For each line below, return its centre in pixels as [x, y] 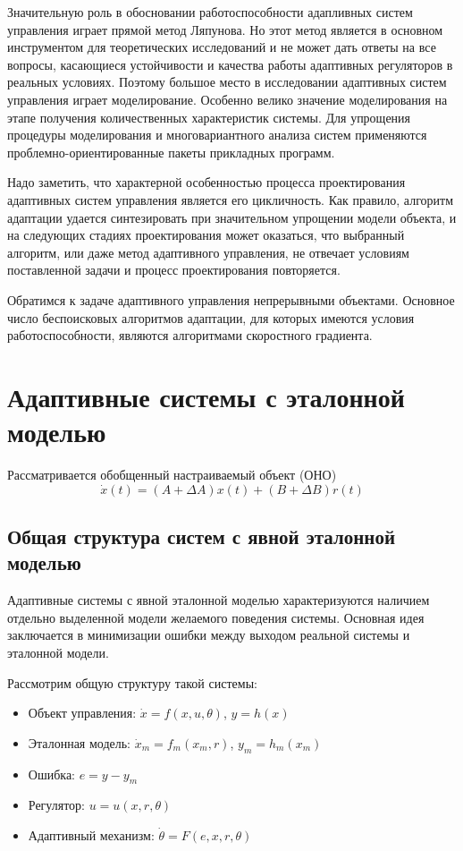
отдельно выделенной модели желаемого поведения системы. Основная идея [216, 617]
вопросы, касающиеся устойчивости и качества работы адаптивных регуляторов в [230, 64]
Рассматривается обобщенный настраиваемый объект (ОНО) [172, 474]
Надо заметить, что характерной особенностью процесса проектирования [206, 182]
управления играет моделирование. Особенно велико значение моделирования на [227, 99]
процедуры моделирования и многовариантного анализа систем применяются [217, 135]
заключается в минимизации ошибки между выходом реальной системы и [209, 635]
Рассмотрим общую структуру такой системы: [132, 682]
